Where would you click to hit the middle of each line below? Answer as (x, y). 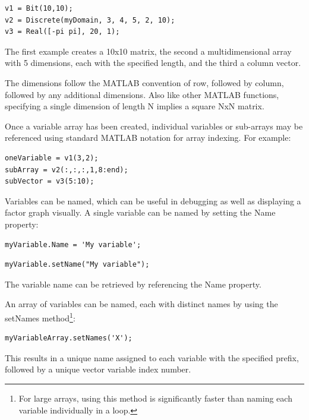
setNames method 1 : (40, 317)
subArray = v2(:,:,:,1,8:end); (67, 170)
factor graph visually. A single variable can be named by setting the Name (140, 212)
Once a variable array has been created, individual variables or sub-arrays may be (154, 126)
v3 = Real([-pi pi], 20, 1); (62, 32)
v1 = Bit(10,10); (39, 8)
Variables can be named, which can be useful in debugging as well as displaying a (153, 200)
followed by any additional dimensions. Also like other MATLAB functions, (142, 94)
